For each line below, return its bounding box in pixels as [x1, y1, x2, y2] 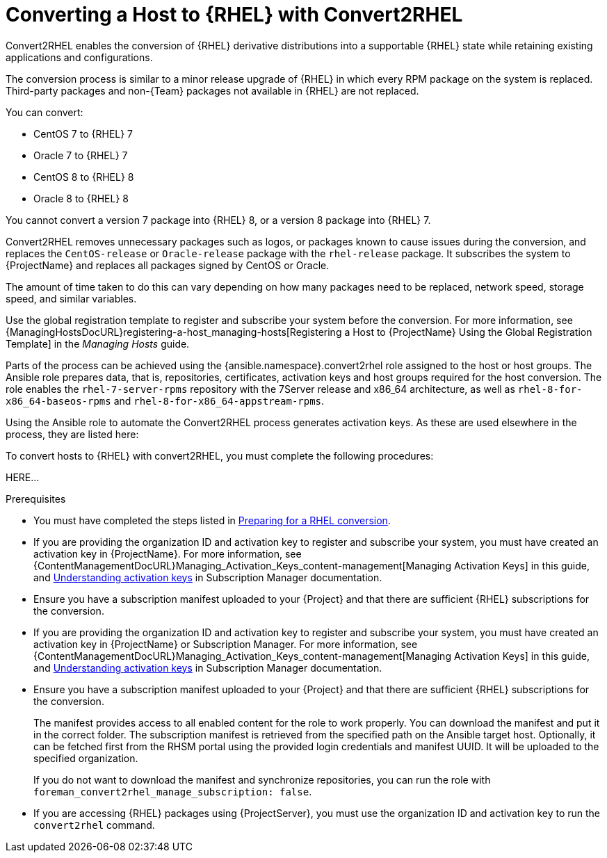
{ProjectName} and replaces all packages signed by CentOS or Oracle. [6, 259, 330, 271]
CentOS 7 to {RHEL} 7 [33, 127, 133, 140]
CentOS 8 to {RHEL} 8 [33, 170, 134, 183]
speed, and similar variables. [6, 292, 137, 305]
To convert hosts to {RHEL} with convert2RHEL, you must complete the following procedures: [6, 449, 434, 462]
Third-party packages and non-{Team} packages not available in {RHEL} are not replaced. [6, 84, 419, 97]
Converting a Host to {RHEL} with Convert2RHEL [6, 3, 463, 26]
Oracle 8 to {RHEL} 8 [33, 192, 129, 204]
